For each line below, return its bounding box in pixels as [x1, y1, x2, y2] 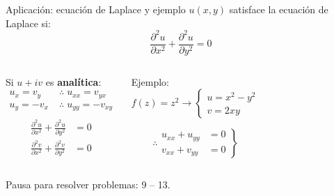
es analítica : [45, 74, 102, 89]
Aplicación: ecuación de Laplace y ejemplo [6, 2, 186, 16]
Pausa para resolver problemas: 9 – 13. [6, 177, 170, 192]
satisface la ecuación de [229, 2, 328, 16]
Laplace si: [6, 15, 51, 30]
